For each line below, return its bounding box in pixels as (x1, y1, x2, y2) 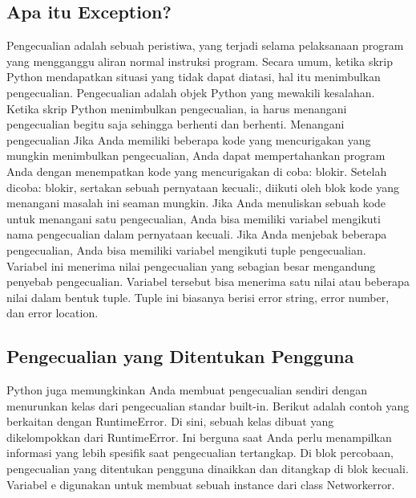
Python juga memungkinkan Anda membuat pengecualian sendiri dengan (6, 382, 367, 398)
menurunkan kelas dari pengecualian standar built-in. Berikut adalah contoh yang (6, 397, 410, 414)
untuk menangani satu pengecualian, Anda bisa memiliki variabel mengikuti (6, 210, 381, 227)
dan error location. (6, 304, 99, 321)
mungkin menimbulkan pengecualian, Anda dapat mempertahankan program (6, 147, 386, 164)
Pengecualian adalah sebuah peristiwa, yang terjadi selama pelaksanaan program (6, 37, 404, 54)
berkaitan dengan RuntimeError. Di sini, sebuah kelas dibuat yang (6, 413, 334, 430)
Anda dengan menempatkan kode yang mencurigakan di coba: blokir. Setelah (6, 162, 387, 179)
